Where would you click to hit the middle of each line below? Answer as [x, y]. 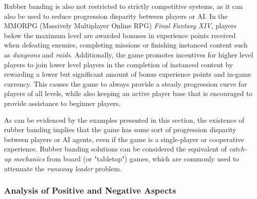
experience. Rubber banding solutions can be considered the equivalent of [115, 149]
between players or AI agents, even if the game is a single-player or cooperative [124, 139]
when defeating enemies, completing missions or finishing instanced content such [126, 45]
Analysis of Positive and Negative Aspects [90, 190]
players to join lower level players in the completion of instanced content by [119, 64]
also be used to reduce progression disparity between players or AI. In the [116, 16]
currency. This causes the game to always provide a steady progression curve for [126, 83]
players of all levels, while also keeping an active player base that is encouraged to [128, 93]
